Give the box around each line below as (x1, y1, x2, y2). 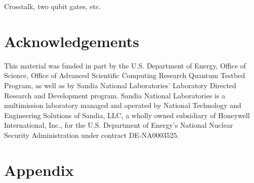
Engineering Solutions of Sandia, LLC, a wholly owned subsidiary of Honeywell (4, 109, 250, 120)
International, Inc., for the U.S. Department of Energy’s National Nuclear (4, 120, 233, 130)
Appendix (4, 159, 74, 180)
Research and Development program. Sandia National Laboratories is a (4, 90, 226, 100)
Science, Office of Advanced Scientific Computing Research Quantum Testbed (4, 70, 245, 81)
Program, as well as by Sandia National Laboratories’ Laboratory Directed (4, 80, 236, 90)
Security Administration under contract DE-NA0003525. (4, 129, 179, 140)
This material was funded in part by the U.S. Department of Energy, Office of (4, 60, 246, 70)
